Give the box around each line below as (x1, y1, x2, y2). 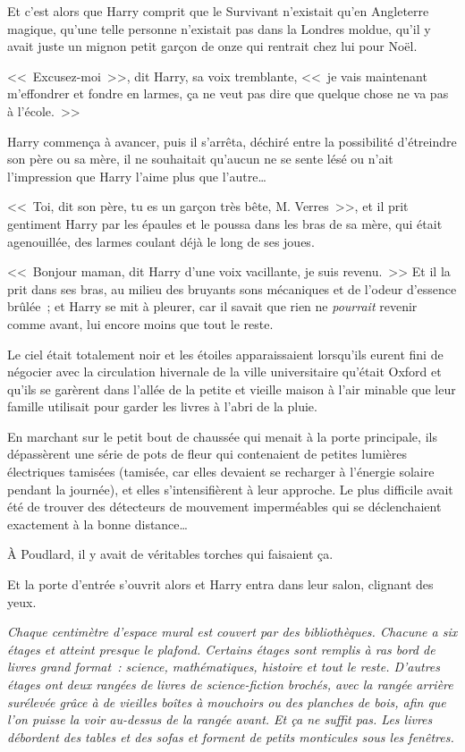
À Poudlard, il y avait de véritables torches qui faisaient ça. (7, 545, 334, 563)
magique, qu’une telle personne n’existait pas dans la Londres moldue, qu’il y (7, 19, 431, 38)
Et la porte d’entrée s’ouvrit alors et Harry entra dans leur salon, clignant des (7, 575, 434, 594)
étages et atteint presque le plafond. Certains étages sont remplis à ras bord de (7, 639, 435, 658)
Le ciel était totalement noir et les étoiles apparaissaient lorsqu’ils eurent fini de (7, 344, 444, 363)
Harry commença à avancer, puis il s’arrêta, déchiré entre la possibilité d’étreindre (7, 131, 457, 150)
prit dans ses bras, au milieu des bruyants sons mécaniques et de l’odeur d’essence (7, 279, 457, 298)
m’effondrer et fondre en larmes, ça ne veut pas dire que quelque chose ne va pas (7, 84, 449, 103)
